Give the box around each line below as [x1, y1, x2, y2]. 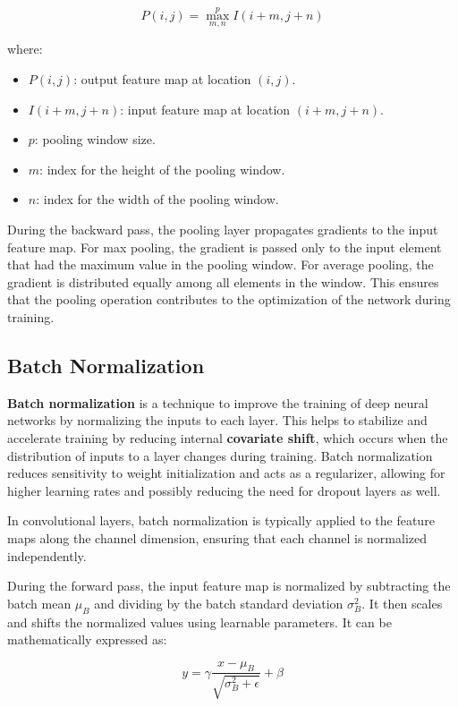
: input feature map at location [120, 99, 291, 118]
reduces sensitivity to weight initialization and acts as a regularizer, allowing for [7, 464, 445, 482]
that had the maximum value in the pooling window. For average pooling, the [7, 255, 434, 274]
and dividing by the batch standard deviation [94, 593, 343, 612]
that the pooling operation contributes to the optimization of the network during [7, 290, 451, 309]
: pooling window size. [34, 130, 156, 149]
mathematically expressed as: [7, 630, 167, 649]
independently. [7, 546, 87, 565]
